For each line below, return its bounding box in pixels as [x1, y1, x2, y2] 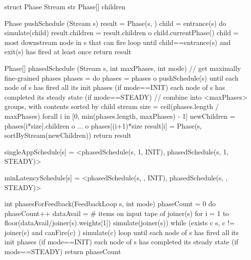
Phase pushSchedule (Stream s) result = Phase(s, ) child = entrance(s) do [4, 18, 227, 28]
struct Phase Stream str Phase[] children [4, 1, 125, 11]
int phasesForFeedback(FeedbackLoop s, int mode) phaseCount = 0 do [4, 198, 216, 209]
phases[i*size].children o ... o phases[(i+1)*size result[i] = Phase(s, [4, 120, 202, 130]
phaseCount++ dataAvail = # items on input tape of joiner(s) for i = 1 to [4, 208, 229, 218]
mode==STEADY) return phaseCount [4, 246, 121, 257]
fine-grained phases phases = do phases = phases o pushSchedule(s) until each [4, 72, 239, 83]
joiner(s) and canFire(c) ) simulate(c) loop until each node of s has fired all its [4, 227, 239, 237]
